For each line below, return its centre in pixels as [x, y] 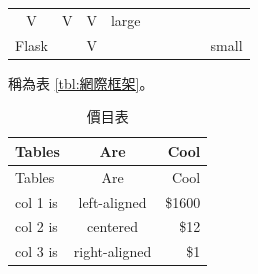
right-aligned [112, 251]
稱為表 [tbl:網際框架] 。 [81, 82]
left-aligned [112, 201]
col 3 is [36, 251]
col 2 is [36, 226]
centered [113, 226]
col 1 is [36, 201]
